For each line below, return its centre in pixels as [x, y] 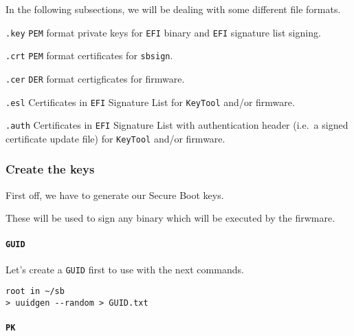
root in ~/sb [35, 292]
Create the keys [50, 169]
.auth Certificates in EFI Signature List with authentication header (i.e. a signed [177, 125]
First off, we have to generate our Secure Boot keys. [115, 195]
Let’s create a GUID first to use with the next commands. [125, 269]
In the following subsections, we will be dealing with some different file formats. [173, 9]
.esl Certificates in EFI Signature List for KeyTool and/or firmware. [150, 102]
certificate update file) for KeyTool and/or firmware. [115, 138]
